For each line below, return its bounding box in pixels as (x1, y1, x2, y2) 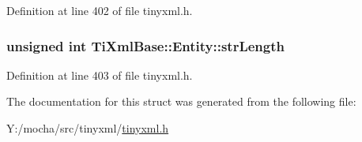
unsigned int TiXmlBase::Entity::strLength (6, 35, 285, 55)
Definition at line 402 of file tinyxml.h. (6, 2, 193, 18)
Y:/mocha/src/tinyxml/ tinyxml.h (6, 120, 169, 136)
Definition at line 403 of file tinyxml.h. (6, 66, 193, 83)
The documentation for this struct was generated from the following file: (6, 93, 356, 110)
